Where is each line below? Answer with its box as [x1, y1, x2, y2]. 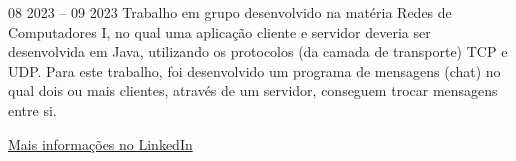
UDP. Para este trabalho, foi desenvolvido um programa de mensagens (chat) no [8, 60, 501, 81]
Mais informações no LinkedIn [8, 133, 193, 154]
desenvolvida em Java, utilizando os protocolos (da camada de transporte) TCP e [8, 41, 508, 62]
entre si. [8, 99, 57, 120]
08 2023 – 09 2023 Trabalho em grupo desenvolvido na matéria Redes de [8, 2, 452, 22]
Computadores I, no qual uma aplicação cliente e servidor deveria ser [8, 21, 431, 42]
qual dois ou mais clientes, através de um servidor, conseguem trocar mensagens [8, 80, 498, 101]
